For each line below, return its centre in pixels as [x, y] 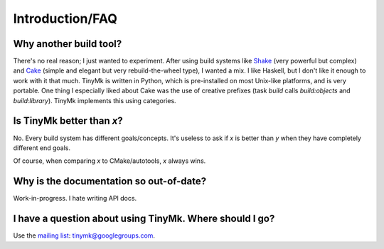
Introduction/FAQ [65, 18]
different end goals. [42, 148]
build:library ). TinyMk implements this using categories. [95, 100]
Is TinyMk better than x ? [68, 121]
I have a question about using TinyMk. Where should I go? [144, 219]
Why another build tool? [68, 44]
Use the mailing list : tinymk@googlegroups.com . [84, 235]
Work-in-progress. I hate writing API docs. [75, 198]
